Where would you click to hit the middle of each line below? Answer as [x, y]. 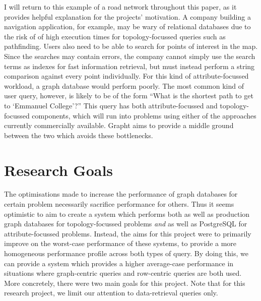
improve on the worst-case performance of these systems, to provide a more [120, 243]
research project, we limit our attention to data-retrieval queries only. [111, 293]
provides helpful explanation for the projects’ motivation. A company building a [127, 16]
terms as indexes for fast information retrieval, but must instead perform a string [129, 66]
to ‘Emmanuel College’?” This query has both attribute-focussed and [111, 105]
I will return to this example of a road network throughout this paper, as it [120, 7]
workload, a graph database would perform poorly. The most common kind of [124, 85]
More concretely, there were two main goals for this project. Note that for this [125, 283]
